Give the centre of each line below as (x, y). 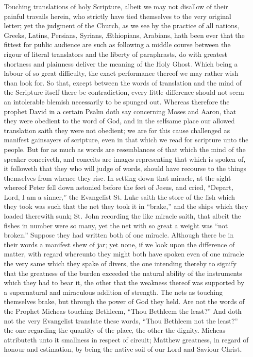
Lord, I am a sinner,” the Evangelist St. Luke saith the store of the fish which (119, 196)
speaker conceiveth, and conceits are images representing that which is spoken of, (125, 159)
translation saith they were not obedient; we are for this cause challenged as (117, 130)
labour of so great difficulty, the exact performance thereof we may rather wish (121, 73)
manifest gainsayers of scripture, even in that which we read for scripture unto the (126, 140)
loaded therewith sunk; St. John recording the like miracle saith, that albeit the (123, 216)
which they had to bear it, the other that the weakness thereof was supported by (124, 282)
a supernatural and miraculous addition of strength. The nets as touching (113, 292)
